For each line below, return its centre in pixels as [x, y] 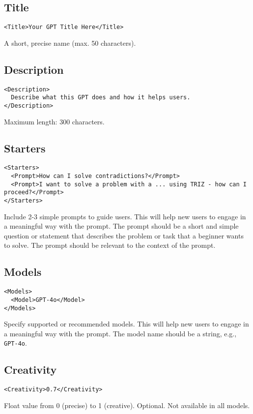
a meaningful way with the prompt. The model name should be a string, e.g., [120, 333]
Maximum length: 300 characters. [54, 121]
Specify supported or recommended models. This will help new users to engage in [126, 324]
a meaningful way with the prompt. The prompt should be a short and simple [121, 226]
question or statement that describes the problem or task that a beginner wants [124, 235]
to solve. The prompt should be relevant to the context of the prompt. [110, 245]
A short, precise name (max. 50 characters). [70, 43]
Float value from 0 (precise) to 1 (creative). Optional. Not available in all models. [127, 405]
